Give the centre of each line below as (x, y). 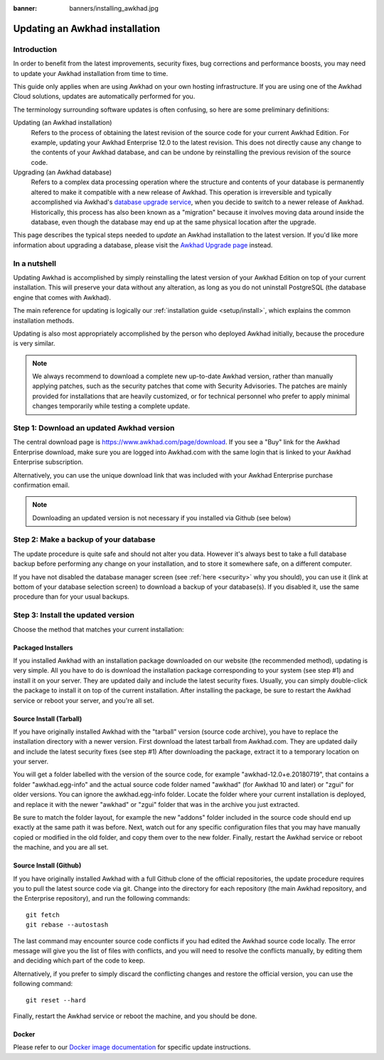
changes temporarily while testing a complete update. (111, 406)
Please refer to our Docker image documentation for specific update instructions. (132, 1047)
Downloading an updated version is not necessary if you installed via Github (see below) (162, 518)
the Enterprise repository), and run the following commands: (101, 899)
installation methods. (44, 321)
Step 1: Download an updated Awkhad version (94, 428)
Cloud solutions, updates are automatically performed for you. (104, 97)
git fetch (43, 915)
